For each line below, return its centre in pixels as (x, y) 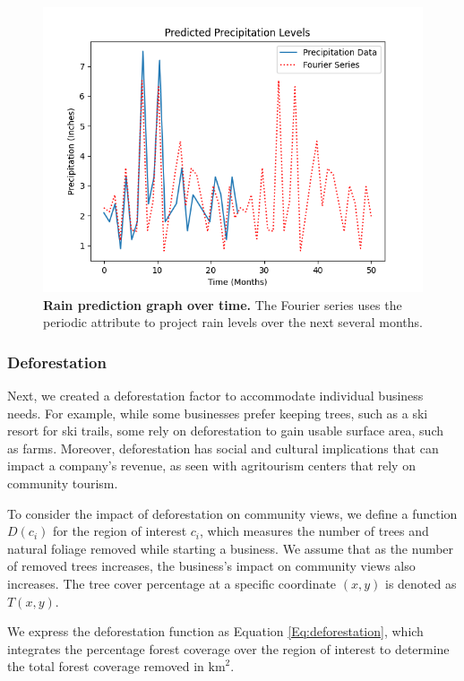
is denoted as (421, 583)
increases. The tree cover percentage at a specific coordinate (172, 583)
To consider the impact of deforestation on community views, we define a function (232, 513)
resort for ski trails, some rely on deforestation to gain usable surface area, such (226, 431)
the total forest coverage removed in (106, 666)
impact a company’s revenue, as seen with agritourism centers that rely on (211, 465)
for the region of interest (120, 531)
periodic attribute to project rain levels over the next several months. (233, 322)
